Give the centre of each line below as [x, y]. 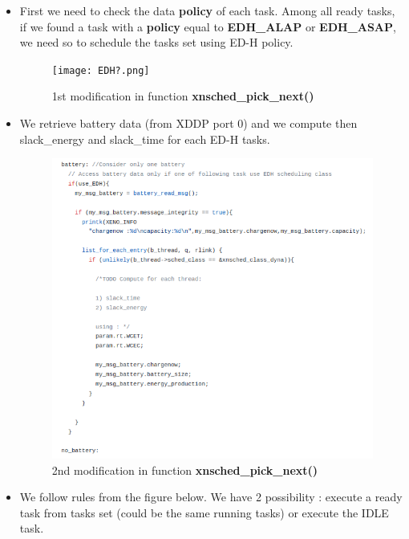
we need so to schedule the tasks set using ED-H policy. [156, 42]
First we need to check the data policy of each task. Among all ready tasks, [207, 10]
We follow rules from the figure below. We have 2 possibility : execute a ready [211, 497]
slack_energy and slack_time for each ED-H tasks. [145, 139]
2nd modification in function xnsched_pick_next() [185, 470]
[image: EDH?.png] [101, 70]
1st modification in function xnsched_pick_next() [183, 96]
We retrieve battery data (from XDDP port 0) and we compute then [188, 123]
